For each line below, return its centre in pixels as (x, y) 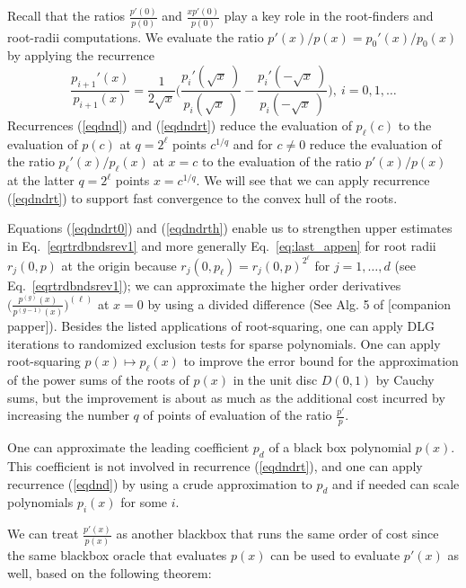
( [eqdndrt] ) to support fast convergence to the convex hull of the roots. (202, 197)
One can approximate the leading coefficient (128, 447)
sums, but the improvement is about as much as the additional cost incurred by (226, 397)
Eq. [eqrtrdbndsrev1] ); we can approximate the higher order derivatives (204, 285)
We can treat (43, 534)
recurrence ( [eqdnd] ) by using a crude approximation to (160, 483)
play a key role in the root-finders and (329, 16)
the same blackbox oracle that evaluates (117, 554)
